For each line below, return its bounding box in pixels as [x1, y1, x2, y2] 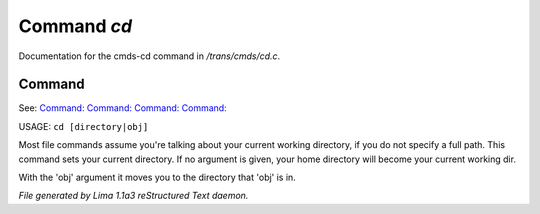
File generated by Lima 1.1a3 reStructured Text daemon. [18, 190, 249, 202]
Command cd [18, 15, 133, 37]
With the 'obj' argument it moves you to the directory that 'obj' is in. [18, 171, 297, 184]
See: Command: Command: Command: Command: [18, 102, 227, 114]
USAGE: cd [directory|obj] [18, 120, 149, 132]
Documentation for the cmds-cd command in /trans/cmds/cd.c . [18, 50, 281, 62]
